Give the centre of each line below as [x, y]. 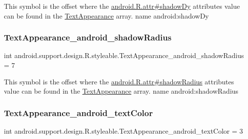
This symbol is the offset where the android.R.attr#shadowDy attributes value [122, 6]
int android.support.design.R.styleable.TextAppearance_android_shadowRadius [124, 55]
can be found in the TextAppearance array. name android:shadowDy [106, 15]
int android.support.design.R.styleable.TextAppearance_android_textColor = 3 [124, 131]
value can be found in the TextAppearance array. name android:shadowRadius [121, 91]
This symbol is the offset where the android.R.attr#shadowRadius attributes [119, 81]
